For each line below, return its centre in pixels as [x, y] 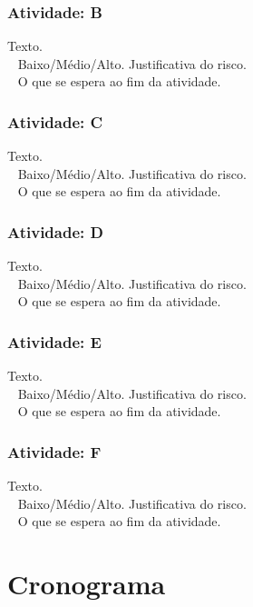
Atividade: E [54, 341]
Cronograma [87, 584]
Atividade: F [54, 451]
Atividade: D [55, 231]
